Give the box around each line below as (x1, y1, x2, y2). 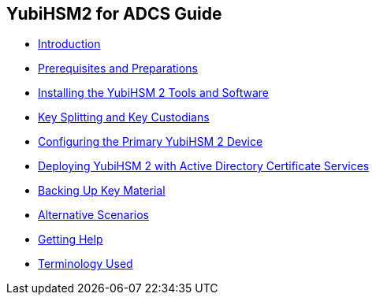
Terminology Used (38, 257, 133, 271)
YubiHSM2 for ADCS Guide (6, 4, 222, 24)
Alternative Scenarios (38, 208, 150, 222)
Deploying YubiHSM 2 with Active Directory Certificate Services (38, 159, 370, 173)
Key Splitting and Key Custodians (38, 110, 210, 124)
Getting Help (38, 232, 103, 247)
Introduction (38, 37, 101, 51)
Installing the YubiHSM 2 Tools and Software (38, 86, 269, 100)
